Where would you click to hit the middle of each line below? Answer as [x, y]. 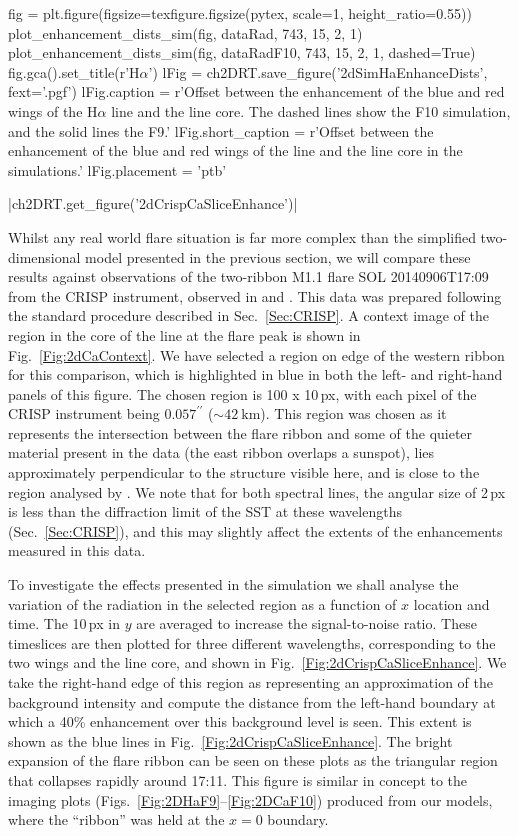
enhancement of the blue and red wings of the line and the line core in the [235, 150]
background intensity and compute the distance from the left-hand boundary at [252, 701]
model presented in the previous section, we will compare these [278, 256]
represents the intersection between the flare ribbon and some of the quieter [240, 432]
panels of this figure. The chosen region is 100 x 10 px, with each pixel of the [242, 393]
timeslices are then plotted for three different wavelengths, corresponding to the [252, 642]
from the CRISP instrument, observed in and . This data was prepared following [255, 295]
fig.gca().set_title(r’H [74, 71]
